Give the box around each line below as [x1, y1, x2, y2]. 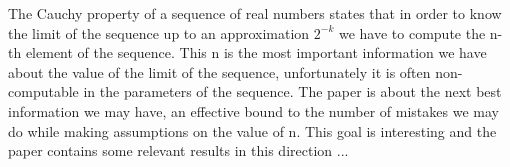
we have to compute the [338, 22, 486, 43]
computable [8, 81, 79, 102]
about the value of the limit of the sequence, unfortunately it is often [8, 61, 431, 82]
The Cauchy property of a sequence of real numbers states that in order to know [8, 3, 502, 23]
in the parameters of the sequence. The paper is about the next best [83, 81, 502, 102]
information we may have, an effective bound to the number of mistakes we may [8, 100, 499, 121]
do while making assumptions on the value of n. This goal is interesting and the [8, 120, 497, 141]
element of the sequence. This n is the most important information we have [25, 42, 487, 63]
